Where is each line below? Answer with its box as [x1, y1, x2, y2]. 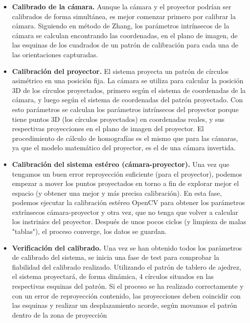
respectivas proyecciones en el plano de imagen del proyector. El [12, 123, 204, 134]
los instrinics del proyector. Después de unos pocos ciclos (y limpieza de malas [12, 216, 246, 227]
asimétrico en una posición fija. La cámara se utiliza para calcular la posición [12, 75, 244, 86]
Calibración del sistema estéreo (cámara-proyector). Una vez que [12, 159, 229, 169]
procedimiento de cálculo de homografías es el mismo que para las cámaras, [12, 133, 238, 143]
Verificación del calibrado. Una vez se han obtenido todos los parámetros [12, 242, 242, 253]
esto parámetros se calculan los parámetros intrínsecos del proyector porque [12, 104, 239, 114]
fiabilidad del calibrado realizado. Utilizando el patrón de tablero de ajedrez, [12, 261, 241, 272]
